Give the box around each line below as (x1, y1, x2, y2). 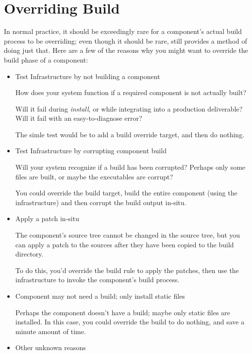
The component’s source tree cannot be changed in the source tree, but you (15, 230, 240, 240)
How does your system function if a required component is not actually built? (15, 87, 247, 97)
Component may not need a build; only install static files (15, 291, 185, 301)
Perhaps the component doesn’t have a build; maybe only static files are (15, 307, 230, 317)
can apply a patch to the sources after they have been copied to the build (15, 239, 234, 249)
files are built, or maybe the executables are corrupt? (15, 171, 173, 181)
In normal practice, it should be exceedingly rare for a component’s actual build (4, 26, 242, 36)
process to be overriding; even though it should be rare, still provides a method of (4, 35, 247, 46)
